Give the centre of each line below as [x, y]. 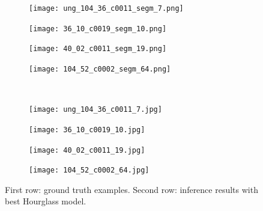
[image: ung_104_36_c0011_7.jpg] [95, 110]
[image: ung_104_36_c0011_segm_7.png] [106, 8]
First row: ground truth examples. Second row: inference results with [131, 189]
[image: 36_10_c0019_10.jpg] [87, 130]
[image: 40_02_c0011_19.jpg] [87, 150]
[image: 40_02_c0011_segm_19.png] [98, 49]
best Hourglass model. [46, 201]
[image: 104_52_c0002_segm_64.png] [100, 69]
